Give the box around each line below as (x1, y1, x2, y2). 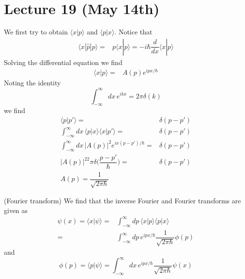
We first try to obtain (4, 27, 68, 37)
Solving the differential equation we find (4, 57, 122, 67)
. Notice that (114, 27, 153, 37)
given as (4, 205, 28, 215)
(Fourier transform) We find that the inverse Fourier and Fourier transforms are (4, 196, 241, 206)
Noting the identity (4, 78, 61, 88)
